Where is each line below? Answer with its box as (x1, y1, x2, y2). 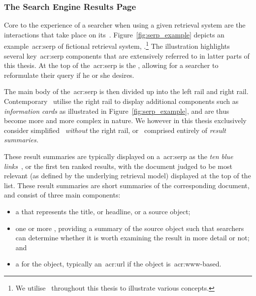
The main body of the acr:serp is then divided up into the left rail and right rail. (4, 86, 249, 97)
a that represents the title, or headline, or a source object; (15, 206, 191, 216)
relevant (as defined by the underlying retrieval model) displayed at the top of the (4, 170, 251, 181)
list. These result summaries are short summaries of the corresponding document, (4, 180, 250, 190)
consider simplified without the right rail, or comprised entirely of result (4, 125, 226, 135)
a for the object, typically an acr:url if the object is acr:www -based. (15, 259, 222, 269)
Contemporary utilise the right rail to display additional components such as (4, 96, 239, 106)
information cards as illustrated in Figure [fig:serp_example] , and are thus (4, 105, 229, 116)
